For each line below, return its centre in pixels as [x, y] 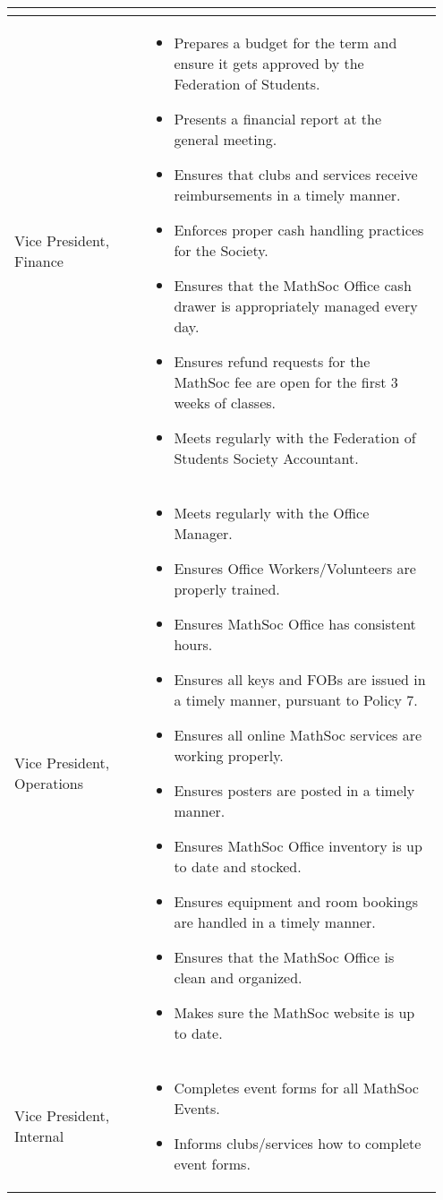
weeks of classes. [225, 403]
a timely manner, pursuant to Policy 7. [296, 700]
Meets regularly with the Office [272, 513]
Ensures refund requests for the [272, 361]
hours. [193, 644]
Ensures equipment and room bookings [296, 901]
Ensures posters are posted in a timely [294, 790]
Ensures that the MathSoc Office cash [293, 285]
